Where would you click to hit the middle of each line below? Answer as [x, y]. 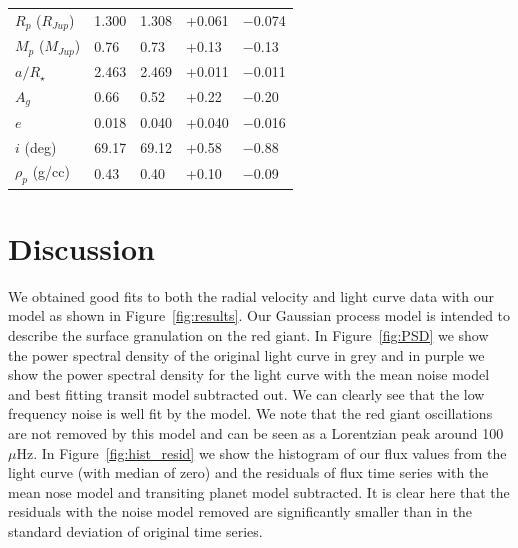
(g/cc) [51, 171]
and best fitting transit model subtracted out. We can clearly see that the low [246, 393]
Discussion [81, 247]
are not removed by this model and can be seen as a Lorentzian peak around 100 [256, 432]
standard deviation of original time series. [135, 530]
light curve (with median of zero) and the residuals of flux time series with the [248, 472]
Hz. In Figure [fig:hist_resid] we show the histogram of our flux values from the [261, 452]
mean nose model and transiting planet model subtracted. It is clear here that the [259, 491]
